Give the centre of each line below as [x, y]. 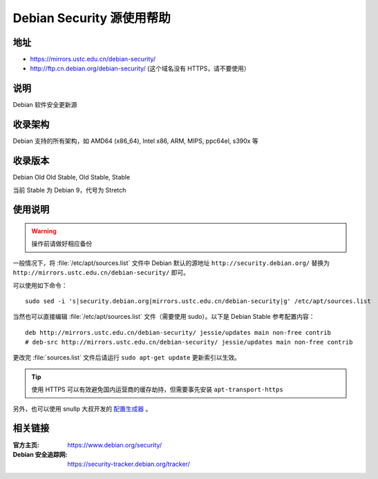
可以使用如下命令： [40, 285]
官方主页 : [26, 444]
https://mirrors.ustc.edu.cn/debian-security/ [93, 59]
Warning [44, 231]
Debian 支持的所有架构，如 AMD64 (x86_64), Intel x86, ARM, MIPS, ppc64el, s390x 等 [135, 141]
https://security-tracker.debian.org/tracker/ [129, 464]
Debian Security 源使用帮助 [92, 18]
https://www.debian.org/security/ [115, 444]
